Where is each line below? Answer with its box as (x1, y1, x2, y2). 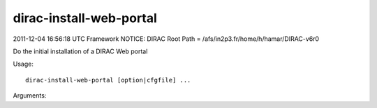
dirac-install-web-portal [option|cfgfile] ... (25, 76, 191, 84)
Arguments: (13, 91, 47, 100)
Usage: (13, 60, 34, 69)
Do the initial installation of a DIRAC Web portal (13, 47, 148, 55)
